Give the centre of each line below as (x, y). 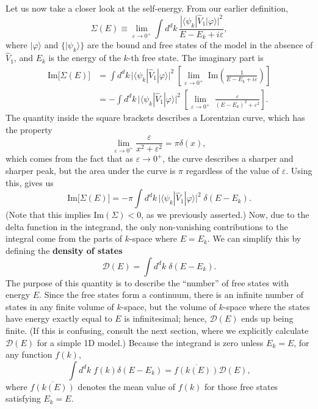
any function (29, 354)
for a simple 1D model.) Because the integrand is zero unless (150, 342)
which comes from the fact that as (69, 158)
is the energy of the (85, 58)
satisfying (23, 398)
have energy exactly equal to (59, 318)
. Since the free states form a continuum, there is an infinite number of (171, 295)
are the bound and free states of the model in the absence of (200, 45)
